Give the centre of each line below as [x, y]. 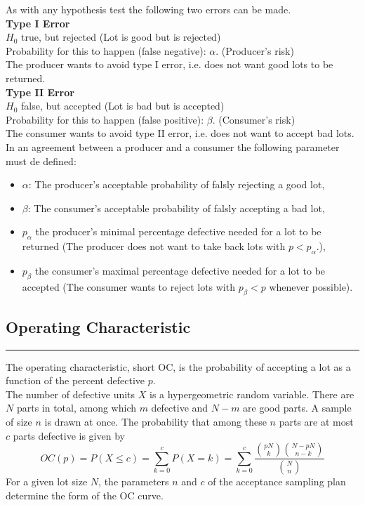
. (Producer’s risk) [255, 50]
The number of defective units [71, 394]
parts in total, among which [76, 408]
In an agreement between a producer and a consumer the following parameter [173, 146]
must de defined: [41, 160]
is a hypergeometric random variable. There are [252, 394]
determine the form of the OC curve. [85, 495]
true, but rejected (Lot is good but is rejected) [121, 37]
